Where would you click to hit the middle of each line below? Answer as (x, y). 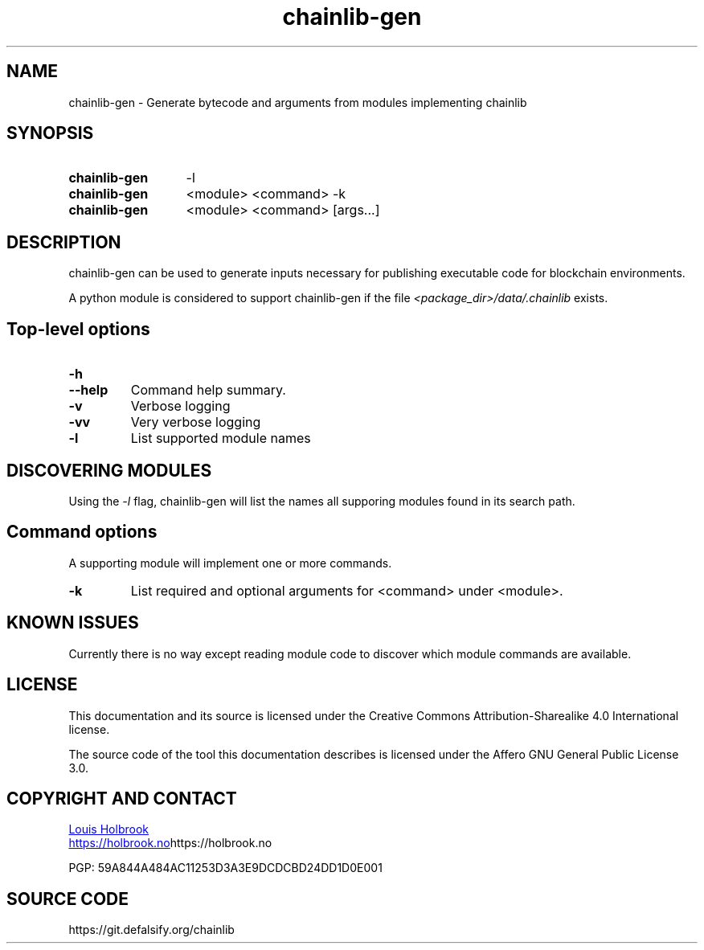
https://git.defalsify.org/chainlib (151, 930)
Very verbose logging (196, 422)
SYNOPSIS (50, 133)
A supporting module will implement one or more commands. (230, 563)
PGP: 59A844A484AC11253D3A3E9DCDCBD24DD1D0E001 (225, 868)
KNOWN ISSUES (73, 623)
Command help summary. (208, 390)
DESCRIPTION (64, 242)
